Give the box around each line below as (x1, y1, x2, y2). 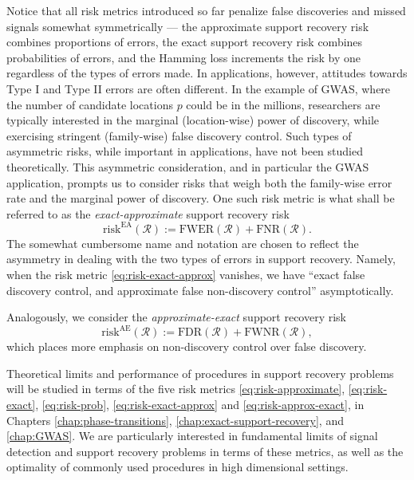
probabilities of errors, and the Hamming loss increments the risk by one (6, 49, 361, 65)
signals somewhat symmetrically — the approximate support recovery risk (6, 18, 369, 34)
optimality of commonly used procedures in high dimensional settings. (6, 458, 349, 475)
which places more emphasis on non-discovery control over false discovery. (6, 338, 367, 355)
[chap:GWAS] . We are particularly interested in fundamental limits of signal (6, 427, 378, 444)
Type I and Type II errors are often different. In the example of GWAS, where (6, 80, 391, 96)
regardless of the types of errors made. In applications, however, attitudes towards (6, 65, 408, 81)
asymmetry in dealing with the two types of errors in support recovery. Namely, (6, 250, 396, 267)
